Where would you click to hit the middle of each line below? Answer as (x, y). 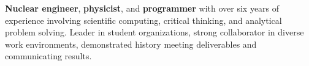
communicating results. (48, 56)
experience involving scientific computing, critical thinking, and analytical (143, 20)
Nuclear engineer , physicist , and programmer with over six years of (142, 8)
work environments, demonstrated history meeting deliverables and (131, 44)
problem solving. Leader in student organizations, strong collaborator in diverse (154, 32)
